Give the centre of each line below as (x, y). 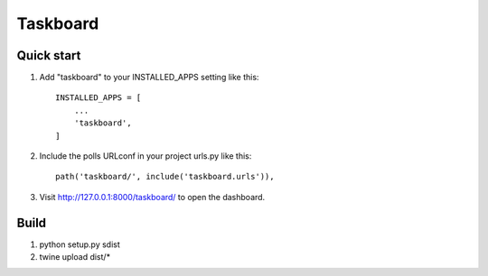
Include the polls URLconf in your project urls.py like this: (145, 156)
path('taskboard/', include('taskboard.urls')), (165, 177)
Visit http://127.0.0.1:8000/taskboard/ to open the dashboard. (152, 197)
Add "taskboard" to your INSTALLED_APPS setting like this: (149, 78)
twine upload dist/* (75, 257)
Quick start (49, 55)
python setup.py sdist (80, 244)
